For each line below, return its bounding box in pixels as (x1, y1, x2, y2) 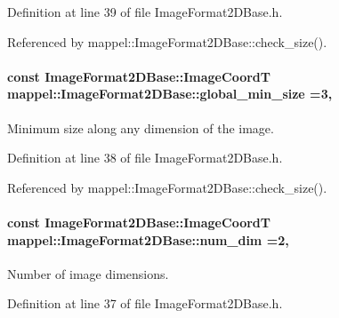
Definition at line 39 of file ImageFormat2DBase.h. (7, 3, 283, 20)
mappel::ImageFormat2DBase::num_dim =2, (7, 230, 289, 249)
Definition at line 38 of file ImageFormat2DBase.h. (7, 148, 283, 167)
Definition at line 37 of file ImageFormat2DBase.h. (7, 294, 283, 313)
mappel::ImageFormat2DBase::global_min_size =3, (7, 84, 333, 103)
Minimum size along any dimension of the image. (7, 118, 274, 137)
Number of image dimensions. (7, 264, 169, 282)
